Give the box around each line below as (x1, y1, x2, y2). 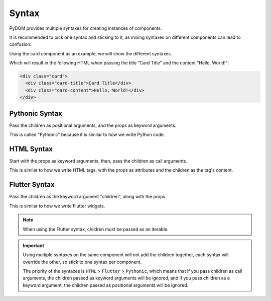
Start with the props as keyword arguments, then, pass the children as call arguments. (9, 158, 188, 164)
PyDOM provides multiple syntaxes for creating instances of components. (9, 25, 162, 31)
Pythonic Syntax (9, 109, 63, 118)
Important (23, 242, 45, 249)
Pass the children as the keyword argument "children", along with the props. (9, 194, 167, 200)
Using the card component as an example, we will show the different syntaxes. (9, 50, 172, 56)
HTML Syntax (9, 144, 53, 153)
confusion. (9, 41, 32, 47)
